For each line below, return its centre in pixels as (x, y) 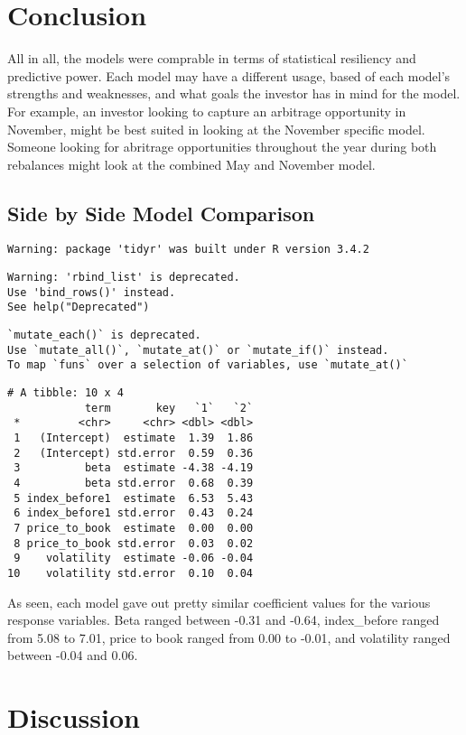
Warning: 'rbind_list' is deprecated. (124, 278)
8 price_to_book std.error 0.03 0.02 (134, 543)
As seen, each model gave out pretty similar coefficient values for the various (219, 602)
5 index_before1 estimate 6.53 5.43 (134, 498)
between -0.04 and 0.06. (73, 655)
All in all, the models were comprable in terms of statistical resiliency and (212, 58)
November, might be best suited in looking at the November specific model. (216, 129)
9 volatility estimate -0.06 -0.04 (134, 558)
